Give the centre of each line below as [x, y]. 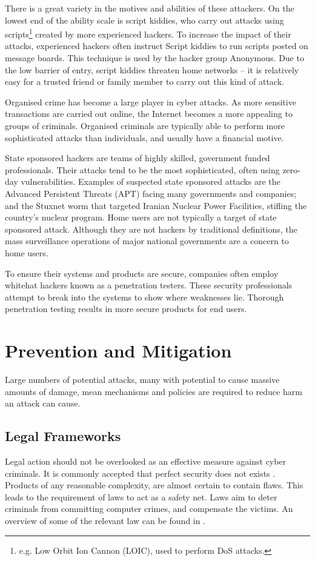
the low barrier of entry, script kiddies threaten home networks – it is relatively [152, 69]
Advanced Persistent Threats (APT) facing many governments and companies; [151, 193]
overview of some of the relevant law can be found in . [105, 520]
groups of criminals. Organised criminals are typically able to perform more [145, 125]
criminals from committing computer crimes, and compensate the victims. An [149, 509]
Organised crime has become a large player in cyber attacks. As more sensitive [151, 101]
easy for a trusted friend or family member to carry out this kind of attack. [144, 81]
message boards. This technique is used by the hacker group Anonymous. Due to [154, 58]
